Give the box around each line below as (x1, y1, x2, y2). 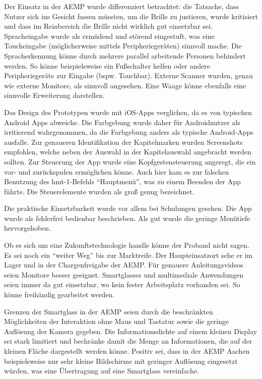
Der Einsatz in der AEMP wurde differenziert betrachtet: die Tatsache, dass (4, 1, 239, 11)
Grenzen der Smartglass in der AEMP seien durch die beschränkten (4, 306, 213, 316)
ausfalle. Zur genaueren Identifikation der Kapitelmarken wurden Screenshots (4, 136, 243, 147)
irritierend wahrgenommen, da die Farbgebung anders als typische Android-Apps (4, 127, 253, 137)
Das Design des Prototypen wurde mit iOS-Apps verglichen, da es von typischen (4, 106, 252, 117)
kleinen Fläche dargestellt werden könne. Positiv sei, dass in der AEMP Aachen (4, 346, 250, 356)
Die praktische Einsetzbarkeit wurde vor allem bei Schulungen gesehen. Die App (4, 203, 252, 213)
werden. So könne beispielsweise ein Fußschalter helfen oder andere (4, 60, 210, 71)
